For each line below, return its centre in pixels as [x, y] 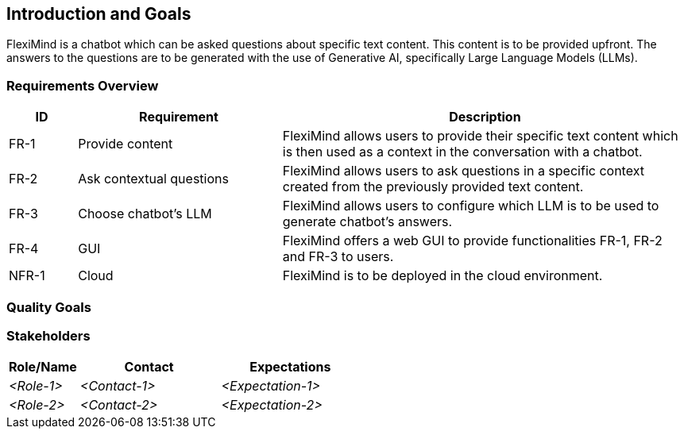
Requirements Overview [83, 85]
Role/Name [43, 367]
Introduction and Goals [99, 14]
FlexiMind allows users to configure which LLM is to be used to [471, 206]
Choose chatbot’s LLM [145, 214]
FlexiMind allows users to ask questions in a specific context [463, 171]
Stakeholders [48, 335]
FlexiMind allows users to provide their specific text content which [480, 136]
